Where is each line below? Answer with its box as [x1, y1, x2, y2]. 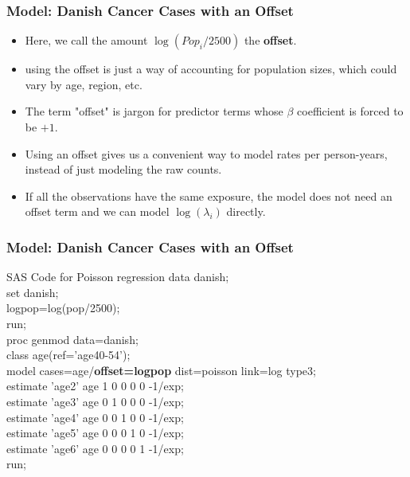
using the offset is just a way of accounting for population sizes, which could [25, 61, 397, 77]
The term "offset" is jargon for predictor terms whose [25, 103, 283, 119]
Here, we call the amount [25, 32, 148, 49]
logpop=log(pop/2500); [6, 299, 120, 316]
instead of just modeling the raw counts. [25, 161, 222, 178]
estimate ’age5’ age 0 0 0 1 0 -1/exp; [6, 424, 184, 441]
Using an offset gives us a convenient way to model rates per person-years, [25, 145, 388, 162]
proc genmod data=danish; [6, 330, 139, 347]
